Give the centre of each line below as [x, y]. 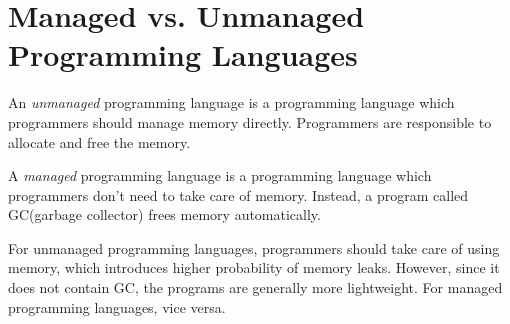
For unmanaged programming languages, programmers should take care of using [254, 247]
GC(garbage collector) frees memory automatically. [164, 214]
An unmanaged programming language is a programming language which [231, 102]
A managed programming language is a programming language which [220, 175]
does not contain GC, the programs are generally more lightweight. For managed [255, 287]
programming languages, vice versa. [117, 306]
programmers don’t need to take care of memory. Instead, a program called [238, 194]
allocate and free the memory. [99, 141]
